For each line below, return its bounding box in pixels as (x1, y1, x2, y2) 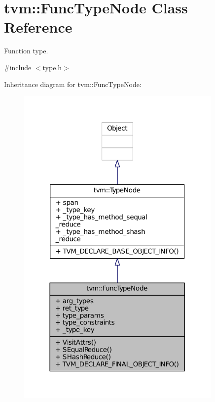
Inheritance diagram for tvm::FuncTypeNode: (4, 79, 142, 89)
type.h (42, 62, 62, 72)
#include (4, 62, 32, 72)
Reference (4, 17, 72, 37)
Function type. (4, 45, 48, 56)
